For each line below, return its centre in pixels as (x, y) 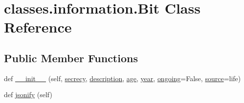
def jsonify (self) (28, 94)
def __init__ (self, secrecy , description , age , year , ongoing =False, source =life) (122, 78)
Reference (38, 27)
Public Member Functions (71, 58)
